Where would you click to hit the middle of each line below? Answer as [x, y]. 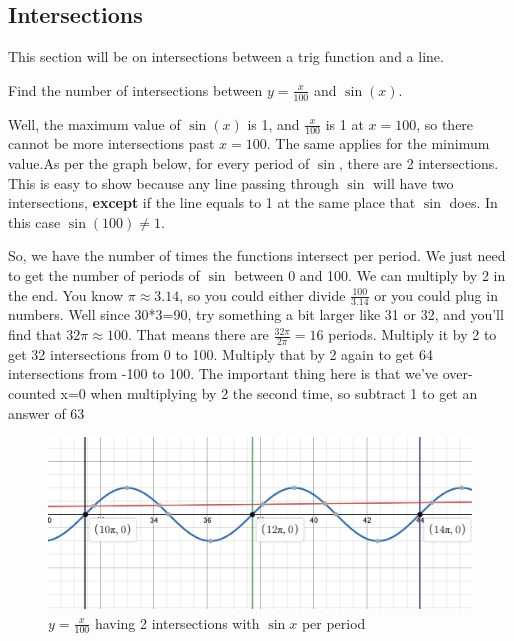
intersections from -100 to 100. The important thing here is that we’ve [223, 373]
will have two [413, 182]
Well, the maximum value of [94, 123]
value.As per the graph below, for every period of [159, 163]
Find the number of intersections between [135, 89]
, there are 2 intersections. [418, 163]
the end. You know [66, 294]
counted [32, 393]
